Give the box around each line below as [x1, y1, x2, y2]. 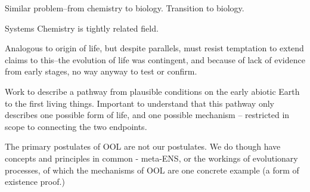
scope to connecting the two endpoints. [5, 120, 147, 132]
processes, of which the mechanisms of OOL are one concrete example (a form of [5, 163, 299, 176]
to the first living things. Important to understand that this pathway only [5, 97, 274, 109]
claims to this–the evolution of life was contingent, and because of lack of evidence [5, 53, 305, 66]
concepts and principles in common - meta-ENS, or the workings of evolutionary [5, 151, 298, 164]
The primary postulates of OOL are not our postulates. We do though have [5, 140, 281, 153]
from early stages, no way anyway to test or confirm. [5, 65, 197, 78]
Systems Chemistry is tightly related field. [5, 21, 159, 34]
